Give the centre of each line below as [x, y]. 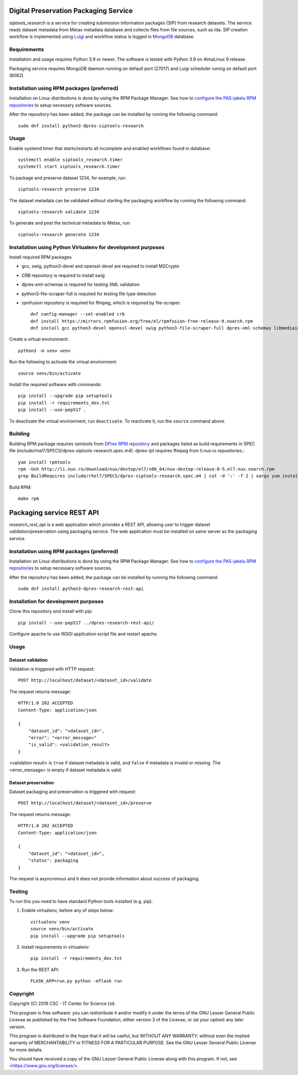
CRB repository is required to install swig [63, 275]
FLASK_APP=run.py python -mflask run [76, 981]
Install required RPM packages [40, 257]
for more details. [26, 1050]
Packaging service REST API [54, 513]
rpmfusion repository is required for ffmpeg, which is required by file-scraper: [101, 303]
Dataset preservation [32, 782]
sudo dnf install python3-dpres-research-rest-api [81, 589]
